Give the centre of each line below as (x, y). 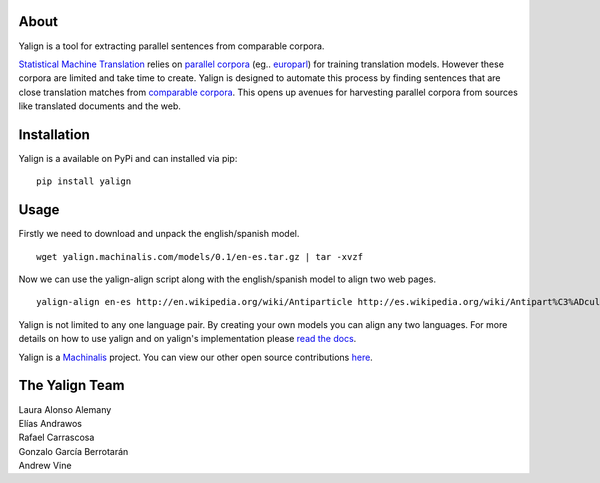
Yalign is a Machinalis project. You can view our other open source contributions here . (196, 357)
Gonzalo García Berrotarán (73, 451)
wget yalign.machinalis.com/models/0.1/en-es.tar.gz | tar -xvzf (200, 256)
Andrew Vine (45, 466)
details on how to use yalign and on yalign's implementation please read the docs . (187, 339)
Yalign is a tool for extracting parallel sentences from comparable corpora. (171, 46)
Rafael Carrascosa (56, 437)
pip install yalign (84, 181)
